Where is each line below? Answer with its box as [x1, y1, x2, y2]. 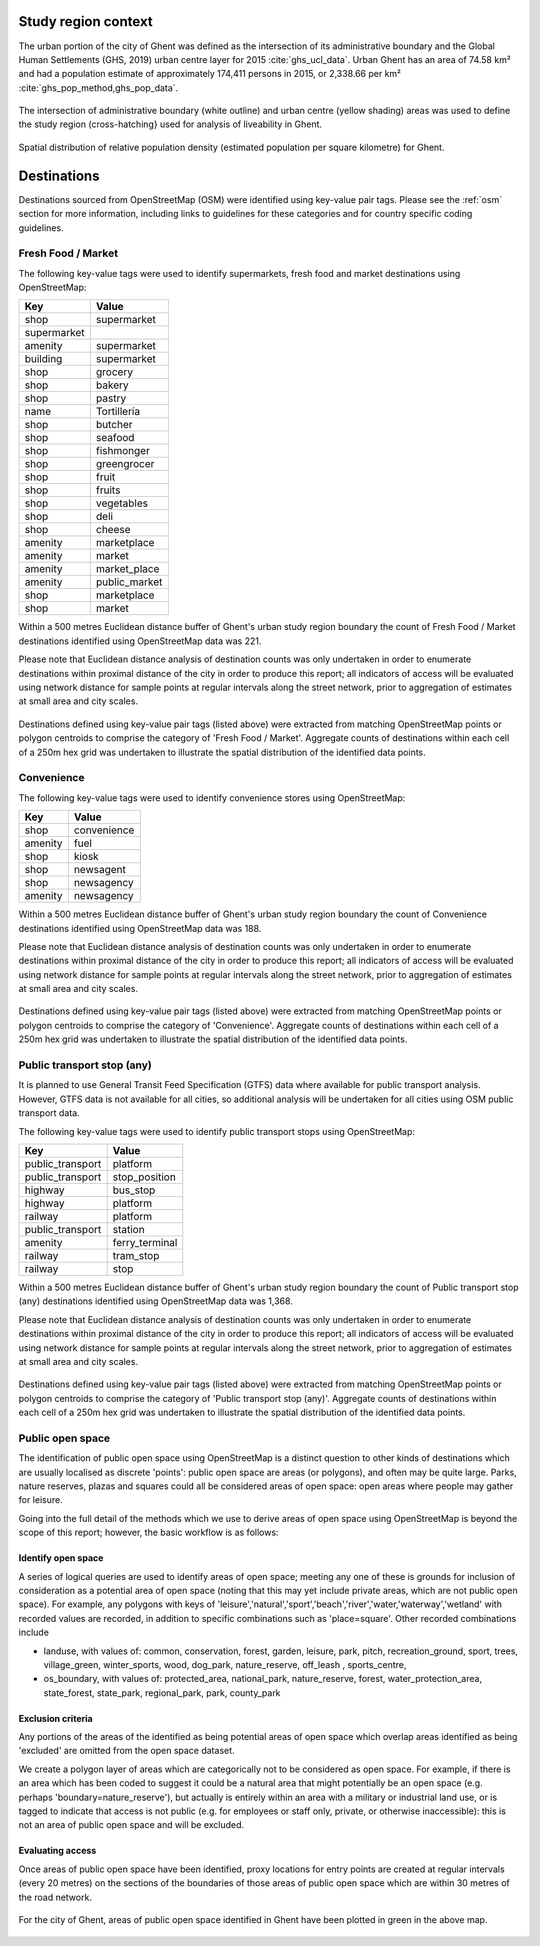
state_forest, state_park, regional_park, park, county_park [43, 1686, 281, 1699]
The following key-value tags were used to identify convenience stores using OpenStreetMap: [18, 791, 406, 804]
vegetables [95, 496, 149, 510]
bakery [95, 378, 129, 392]
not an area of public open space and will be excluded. [18, 1819, 245, 1831]
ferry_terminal [112, 1235, 178, 1249]
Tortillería [95, 405, 140, 419]
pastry [95, 391, 127, 405]
